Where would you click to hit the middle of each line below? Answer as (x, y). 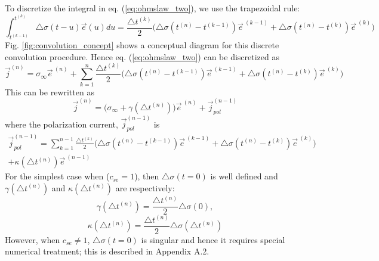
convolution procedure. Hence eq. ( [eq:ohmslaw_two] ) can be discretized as (142, 56)
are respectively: (145, 187)
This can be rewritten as (50, 91)
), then (147, 176)
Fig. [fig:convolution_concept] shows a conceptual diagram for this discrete (142, 45)
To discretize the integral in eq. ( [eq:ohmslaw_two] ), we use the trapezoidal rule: (152, 8)
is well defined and (244, 176)
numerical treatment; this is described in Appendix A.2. (107, 251)
